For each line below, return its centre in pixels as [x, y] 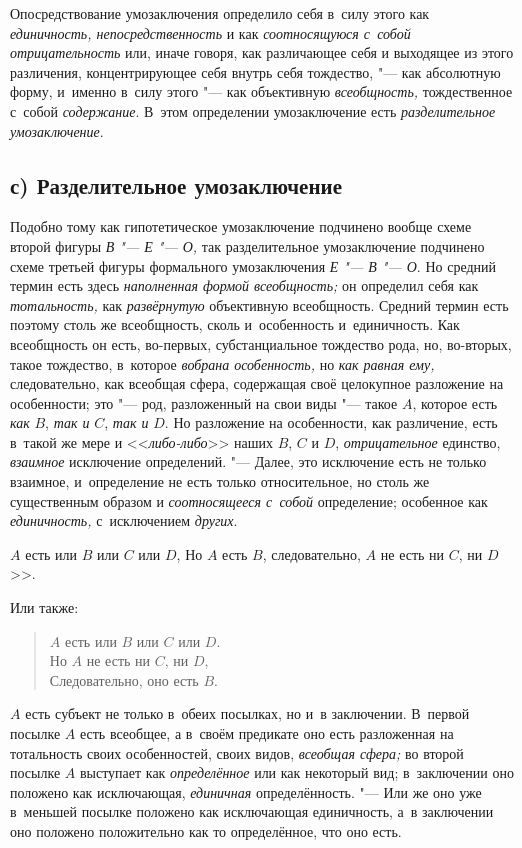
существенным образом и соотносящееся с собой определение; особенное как [249, 500]
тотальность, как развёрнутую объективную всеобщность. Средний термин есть [259, 304]
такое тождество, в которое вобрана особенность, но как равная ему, [222, 363]
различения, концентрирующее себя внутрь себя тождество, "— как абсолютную [255, 71]
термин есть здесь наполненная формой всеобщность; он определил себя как [244, 285]
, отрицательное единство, [418, 441]
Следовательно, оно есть [124, 679]
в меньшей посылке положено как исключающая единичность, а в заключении [252, 811]
